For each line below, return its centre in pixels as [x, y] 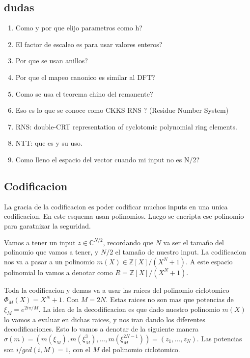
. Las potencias [219, 338]
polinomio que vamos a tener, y [51, 252]
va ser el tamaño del [194, 242]
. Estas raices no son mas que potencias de [170, 299]
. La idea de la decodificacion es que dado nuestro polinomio [129, 309]
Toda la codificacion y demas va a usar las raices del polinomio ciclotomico [117, 290]
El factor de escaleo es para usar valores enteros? [89, 44]
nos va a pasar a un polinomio [49, 261]
